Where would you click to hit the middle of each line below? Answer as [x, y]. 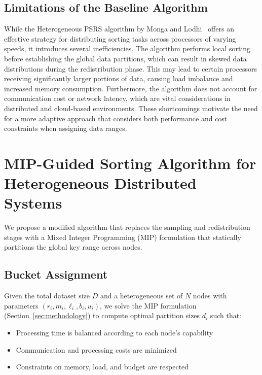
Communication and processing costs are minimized [96, 349]
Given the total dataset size [47, 296]
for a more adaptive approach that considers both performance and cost [116, 118]
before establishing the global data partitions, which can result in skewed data [125, 58]
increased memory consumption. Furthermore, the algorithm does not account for [131, 88]
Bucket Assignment [56, 274]
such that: [226, 315]
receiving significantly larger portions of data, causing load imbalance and [119, 78]
